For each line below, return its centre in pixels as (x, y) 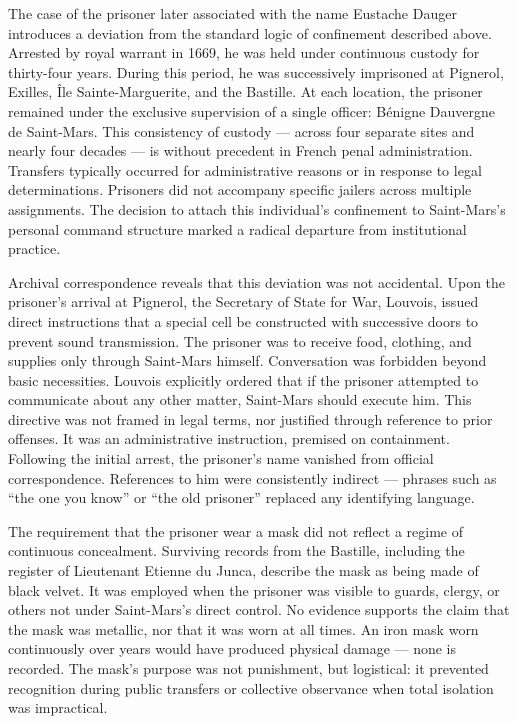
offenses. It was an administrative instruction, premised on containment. (229, 438)
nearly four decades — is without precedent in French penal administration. (240, 150)
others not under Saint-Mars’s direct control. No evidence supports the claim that (259, 609)
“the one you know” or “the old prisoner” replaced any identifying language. (241, 497)
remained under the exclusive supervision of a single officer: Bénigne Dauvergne (251, 110)
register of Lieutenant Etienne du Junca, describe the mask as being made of (243, 570)
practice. (34, 248)
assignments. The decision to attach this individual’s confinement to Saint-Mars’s (257, 208)
